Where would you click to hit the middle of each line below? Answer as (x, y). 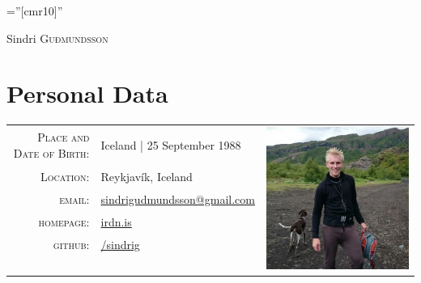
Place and (64, 136)
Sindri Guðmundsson (57, 38)
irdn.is (116, 221)
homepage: (64, 221)
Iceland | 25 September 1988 (171, 144)
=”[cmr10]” (35, 11)
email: (74, 199)
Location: (65, 176)
